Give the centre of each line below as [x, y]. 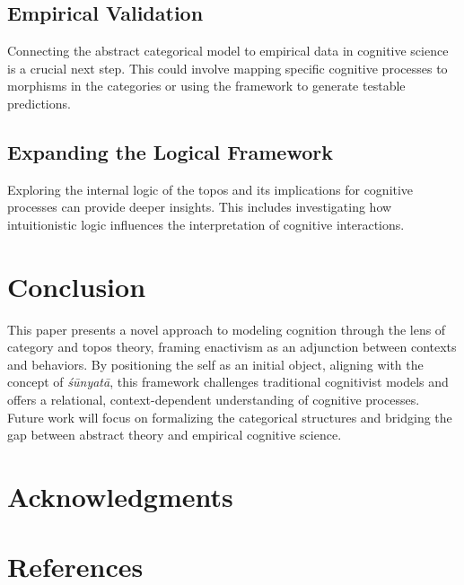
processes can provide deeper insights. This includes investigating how [200, 207]
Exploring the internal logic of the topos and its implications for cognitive [210, 189]
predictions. [39, 103]
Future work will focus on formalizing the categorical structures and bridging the [230, 417]
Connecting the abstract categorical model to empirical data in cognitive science [228, 51]
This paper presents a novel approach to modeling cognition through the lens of [227, 329]
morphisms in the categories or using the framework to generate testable [206, 86]
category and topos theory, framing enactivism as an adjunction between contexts [232, 347]
